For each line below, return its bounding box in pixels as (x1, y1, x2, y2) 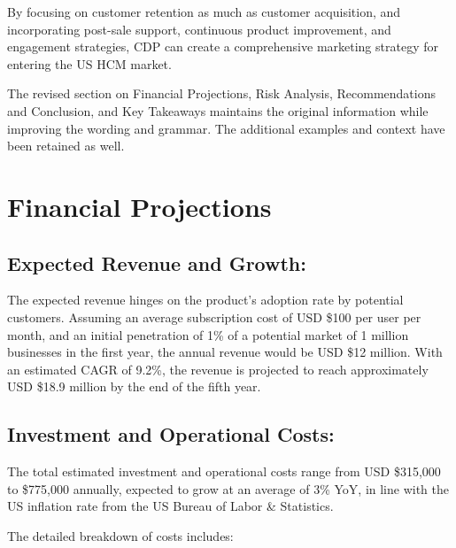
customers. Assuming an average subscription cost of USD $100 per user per (7, 307, 421, 326)
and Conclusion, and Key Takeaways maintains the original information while (7, 101, 429, 120)
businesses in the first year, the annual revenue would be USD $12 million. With (7, 343, 443, 361)
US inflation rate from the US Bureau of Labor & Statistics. (7, 497, 334, 515)
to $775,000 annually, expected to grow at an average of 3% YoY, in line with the (7, 479, 450, 498)
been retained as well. (7, 136, 125, 155)
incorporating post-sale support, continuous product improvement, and (7, 19, 391, 38)
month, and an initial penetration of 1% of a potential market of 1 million (7, 325, 409, 343)
